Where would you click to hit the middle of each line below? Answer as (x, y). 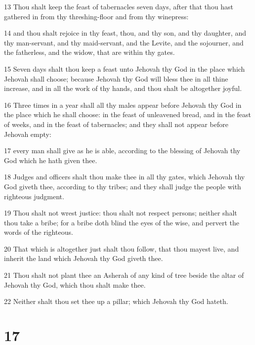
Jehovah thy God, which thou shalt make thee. (75, 284)
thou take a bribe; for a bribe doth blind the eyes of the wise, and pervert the (122, 222)
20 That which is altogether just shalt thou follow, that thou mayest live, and (122, 248)
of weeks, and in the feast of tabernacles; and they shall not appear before (116, 124)
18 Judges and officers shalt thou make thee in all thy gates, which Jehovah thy (125, 177)
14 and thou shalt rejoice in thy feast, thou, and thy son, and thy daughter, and (125, 33)
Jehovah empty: (28, 134)
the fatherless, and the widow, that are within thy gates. (89, 52)
